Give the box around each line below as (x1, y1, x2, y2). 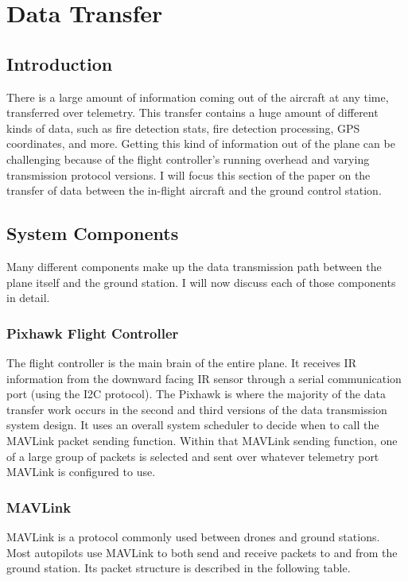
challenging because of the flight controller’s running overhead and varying (6, 150, 370, 167)
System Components (6, 221, 179, 246)
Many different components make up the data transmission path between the (6, 258, 382, 274)
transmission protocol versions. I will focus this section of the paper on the (6, 166, 371, 183)
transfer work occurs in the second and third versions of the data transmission (6, 401, 387, 417)
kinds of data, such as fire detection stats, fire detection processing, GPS (6, 119, 360, 136)
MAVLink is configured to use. (6, 463, 156, 480)
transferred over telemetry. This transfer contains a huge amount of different (6, 104, 379, 121)
